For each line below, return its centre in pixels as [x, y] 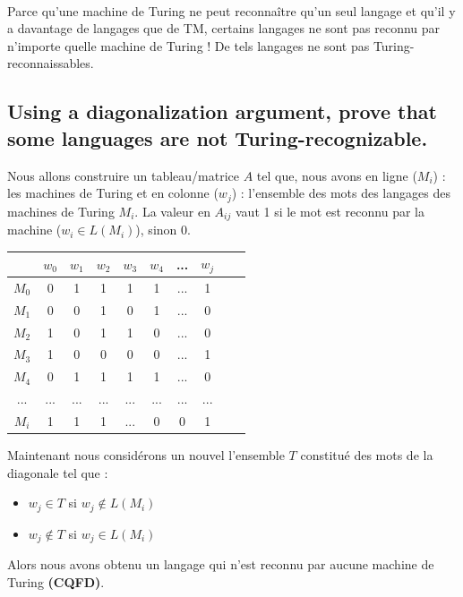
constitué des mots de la [367, 455]
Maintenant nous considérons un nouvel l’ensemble [146, 455]
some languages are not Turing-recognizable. [218, 137]
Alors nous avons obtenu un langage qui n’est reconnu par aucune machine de [221, 564]
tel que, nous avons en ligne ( [337, 175]
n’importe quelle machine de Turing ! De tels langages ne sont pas [189, 45]
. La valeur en [172, 211]
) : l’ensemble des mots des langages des [341, 193]
